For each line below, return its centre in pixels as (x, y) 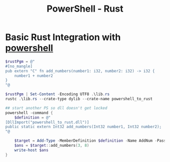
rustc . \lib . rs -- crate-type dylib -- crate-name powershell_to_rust (79, 99)
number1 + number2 (34, 76)
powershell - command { (29, 113)
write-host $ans (32, 150)
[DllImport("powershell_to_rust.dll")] (47, 122)
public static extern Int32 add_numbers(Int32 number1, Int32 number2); (83, 127)
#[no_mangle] (19, 66)
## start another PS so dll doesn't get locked (56, 108)
